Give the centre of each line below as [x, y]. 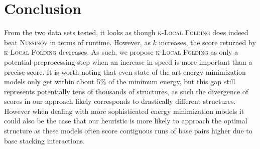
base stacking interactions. [44, 140]
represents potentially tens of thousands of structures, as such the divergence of [126, 91]
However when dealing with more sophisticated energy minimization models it [124, 111]
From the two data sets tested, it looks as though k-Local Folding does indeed [126, 32]
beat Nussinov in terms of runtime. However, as [77, 42]
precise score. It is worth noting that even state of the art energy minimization [125, 71]
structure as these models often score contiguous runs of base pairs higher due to [128, 131]
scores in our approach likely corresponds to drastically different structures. [120, 101]
